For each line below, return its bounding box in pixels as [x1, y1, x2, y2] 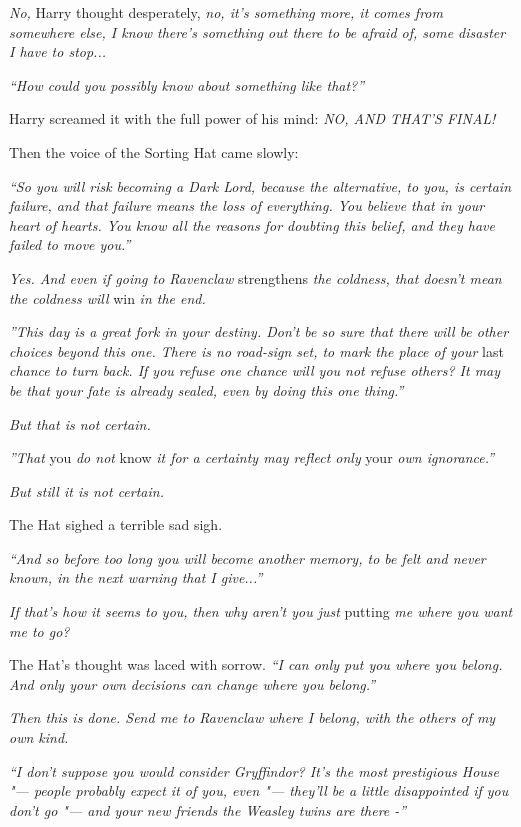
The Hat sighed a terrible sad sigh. [9, 514, 223, 535]
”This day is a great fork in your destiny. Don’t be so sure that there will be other [9, 321, 509, 342]
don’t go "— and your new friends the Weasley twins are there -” [9, 799, 407, 820]
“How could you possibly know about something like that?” [9, 74, 365, 95]
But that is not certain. [9, 413, 151, 434]
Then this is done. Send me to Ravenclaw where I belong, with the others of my [9, 707, 496, 728]
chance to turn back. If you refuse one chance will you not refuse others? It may [9, 360, 501, 381]
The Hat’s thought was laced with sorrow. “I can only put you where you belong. [9, 654, 503, 675]
